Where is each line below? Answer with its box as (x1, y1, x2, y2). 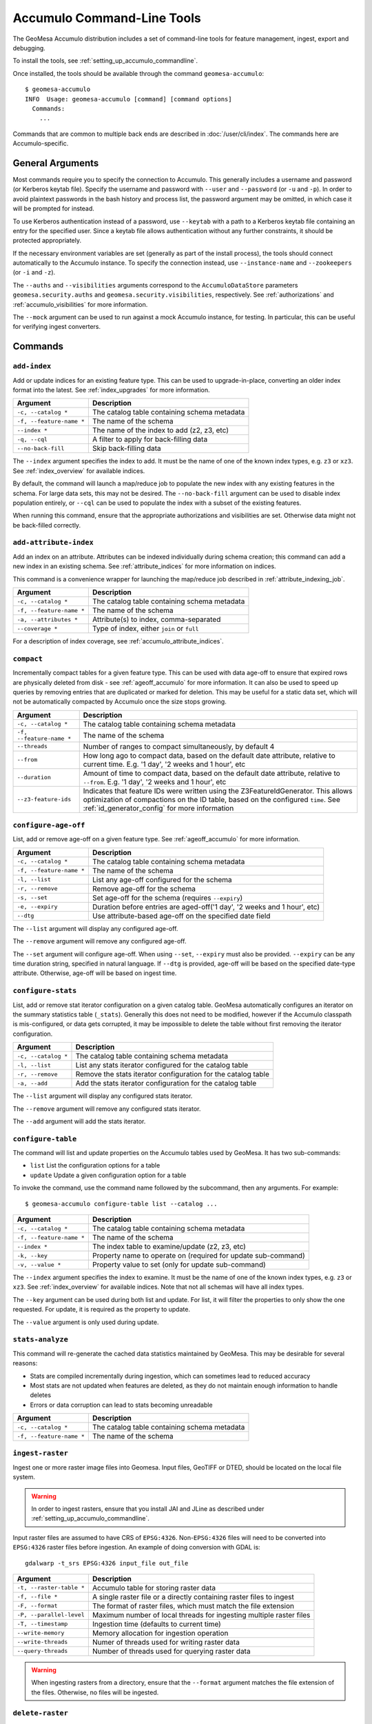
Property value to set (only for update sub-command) (92, 1260, 267, 1270)
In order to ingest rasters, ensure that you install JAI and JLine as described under (31, 1504, 265, 1513)
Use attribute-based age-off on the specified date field (92, 911, 271, 921)
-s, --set (17, 894, 48, 901)
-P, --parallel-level (17, 1611, 85, 1618)
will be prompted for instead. (12, 204, 94, 213)
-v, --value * (17, 1261, 61, 1268)
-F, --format (17, 1602, 58, 1610)
